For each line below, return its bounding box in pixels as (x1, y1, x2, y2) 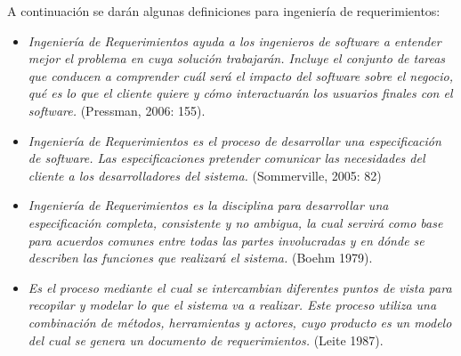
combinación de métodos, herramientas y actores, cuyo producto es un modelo (28, 312, 452, 331)
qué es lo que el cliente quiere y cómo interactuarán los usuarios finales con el (28, 84, 453, 102)
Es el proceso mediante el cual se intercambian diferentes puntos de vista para (28, 278, 452, 296)
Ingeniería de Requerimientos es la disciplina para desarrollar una (28, 196, 389, 214)
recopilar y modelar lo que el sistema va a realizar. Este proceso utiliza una (28, 295, 437, 314)
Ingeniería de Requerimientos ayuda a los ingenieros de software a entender (28, 31, 441, 50)
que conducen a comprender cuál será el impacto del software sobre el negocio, (28, 66, 453, 85)
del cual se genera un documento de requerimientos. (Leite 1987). (28, 330, 384, 349)
